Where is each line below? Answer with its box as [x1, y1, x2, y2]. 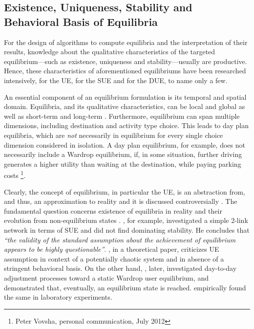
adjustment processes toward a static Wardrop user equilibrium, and [4, 272, 209, 283]
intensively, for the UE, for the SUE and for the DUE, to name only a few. [4, 75, 228, 85]
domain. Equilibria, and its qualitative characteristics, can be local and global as [4, 101, 245, 111]
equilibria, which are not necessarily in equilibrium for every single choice [4, 130, 223, 140]
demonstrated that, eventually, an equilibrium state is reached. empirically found [4, 282, 246, 292]
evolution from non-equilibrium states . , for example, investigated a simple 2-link [4, 215, 248, 225]
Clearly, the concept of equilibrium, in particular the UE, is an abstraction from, [4, 186, 245, 197]
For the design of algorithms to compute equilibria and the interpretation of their [4, 37, 248, 47]
